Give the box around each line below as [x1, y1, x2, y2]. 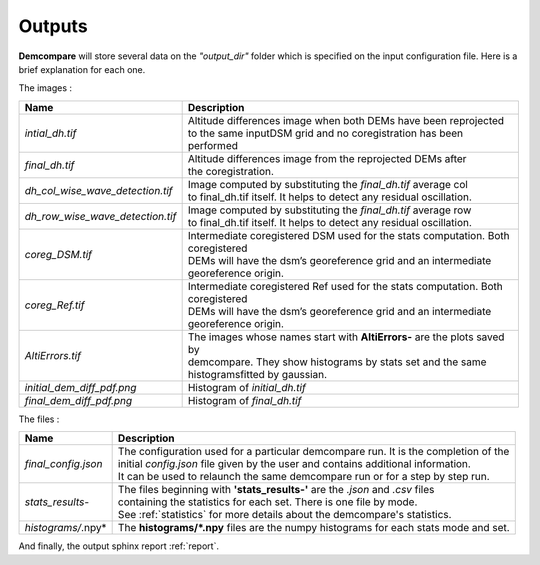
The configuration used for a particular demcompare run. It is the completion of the [117, 445, 510, 459]
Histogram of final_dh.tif [187, 393, 302, 407]
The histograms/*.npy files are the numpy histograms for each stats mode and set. [117, 521, 510, 535]
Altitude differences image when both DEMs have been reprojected [187, 113, 505, 127]
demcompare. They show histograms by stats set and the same [187, 355, 487, 369]
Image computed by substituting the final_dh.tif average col [187, 177, 469, 191]
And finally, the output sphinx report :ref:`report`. [18, 540, 220, 552]
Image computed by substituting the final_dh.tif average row [187, 203, 472, 217]
